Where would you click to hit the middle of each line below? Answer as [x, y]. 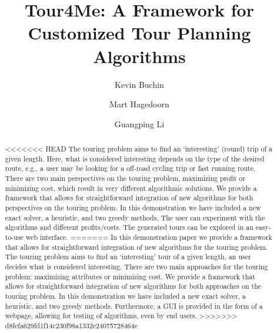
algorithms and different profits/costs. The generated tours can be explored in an [129, 227]
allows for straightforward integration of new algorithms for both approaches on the [133, 286]
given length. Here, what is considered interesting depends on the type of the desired [135, 158]
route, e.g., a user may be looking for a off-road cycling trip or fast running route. [130, 168]
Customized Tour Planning [139, 33]
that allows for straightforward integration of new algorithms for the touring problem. [136, 247]
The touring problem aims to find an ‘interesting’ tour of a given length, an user [128, 257]
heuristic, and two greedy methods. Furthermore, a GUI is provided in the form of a [134, 306]
